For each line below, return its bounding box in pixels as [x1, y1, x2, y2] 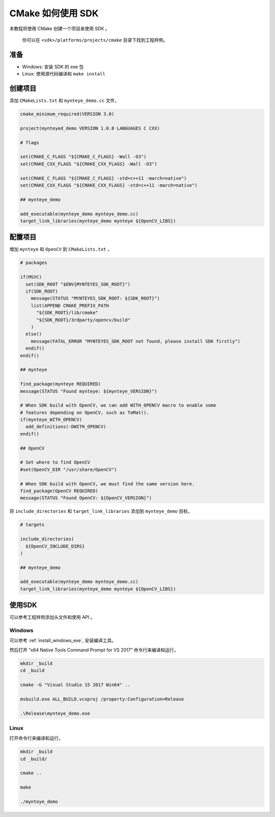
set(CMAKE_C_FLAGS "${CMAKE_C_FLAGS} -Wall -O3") [20, 154, 147, 160]
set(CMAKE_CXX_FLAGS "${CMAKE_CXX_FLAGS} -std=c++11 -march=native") [20, 182, 198, 188]
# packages [20, 260, 47, 266]
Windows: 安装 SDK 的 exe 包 [22, 64, 84, 70]
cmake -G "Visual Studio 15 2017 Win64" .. [20, 682, 131, 688]
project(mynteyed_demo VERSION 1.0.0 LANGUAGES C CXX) [20, 125, 160, 131]
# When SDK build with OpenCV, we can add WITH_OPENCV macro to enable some [20, 402, 216, 408]
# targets [20, 522, 45, 528]
